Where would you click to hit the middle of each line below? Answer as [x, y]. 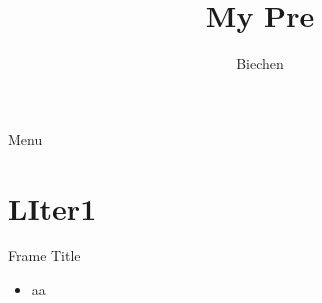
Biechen [260, 63]
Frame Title [44, 255]
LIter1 [52, 207]
